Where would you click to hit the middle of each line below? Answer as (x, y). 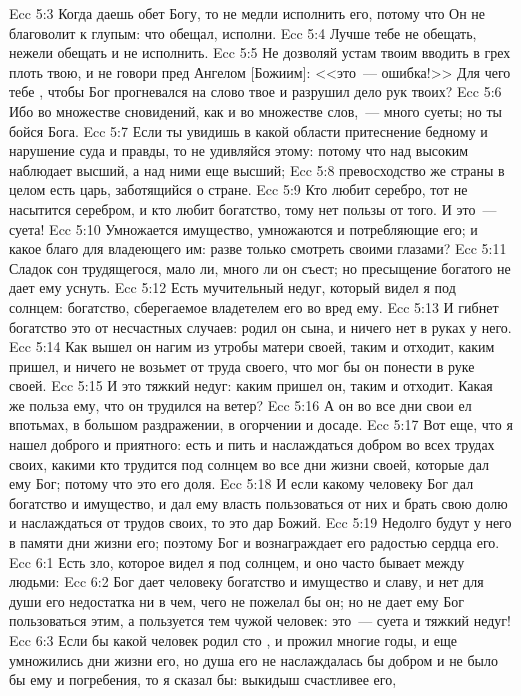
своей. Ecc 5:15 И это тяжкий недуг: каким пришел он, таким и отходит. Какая (251, 385)
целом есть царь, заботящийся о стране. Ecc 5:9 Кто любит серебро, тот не (238, 189)
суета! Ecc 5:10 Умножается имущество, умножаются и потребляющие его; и (243, 228)
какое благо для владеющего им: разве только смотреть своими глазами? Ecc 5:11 (258, 248)
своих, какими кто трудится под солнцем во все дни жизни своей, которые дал (249, 463)
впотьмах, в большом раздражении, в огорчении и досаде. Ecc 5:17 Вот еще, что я (261, 424)
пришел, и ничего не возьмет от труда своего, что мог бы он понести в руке (242, 365)
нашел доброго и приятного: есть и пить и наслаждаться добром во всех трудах (252, 444)
